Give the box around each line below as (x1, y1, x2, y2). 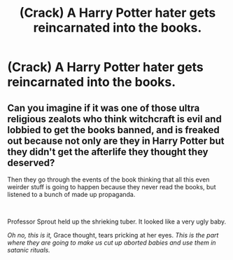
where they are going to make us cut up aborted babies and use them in (7, 238, 216, 247)
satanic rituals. (7, 246, 50, 254)
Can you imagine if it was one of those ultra (7, 102, 200, 114)
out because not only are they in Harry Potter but (7, 135, 225, 146)
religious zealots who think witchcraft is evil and (7, 113, 222, 125)
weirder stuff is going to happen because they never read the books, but (7, 183, 216, 191)
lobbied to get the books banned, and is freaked (7, 124, 220, 136)
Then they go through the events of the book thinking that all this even (7, 175, 210, 184)
